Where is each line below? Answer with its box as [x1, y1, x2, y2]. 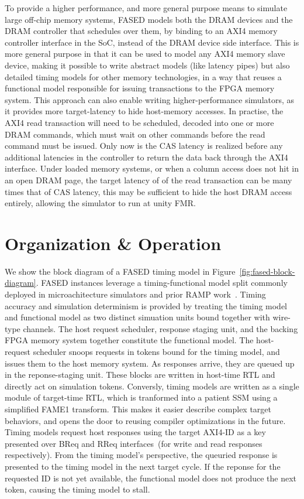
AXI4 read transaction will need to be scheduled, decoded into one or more [5, 116, 274, 128]
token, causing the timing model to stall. [5, 483, 150, 495]
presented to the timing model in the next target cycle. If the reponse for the [5, 460, 281, 472]
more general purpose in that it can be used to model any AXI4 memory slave [5, 47, 285, 60]
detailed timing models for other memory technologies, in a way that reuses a [5, 70, 282, 83]
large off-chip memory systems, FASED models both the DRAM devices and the [5, 13, 293, 25]
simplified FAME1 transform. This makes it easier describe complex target [5, 402, 272, 415]
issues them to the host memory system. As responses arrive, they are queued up [5, 357, 295, 369]
